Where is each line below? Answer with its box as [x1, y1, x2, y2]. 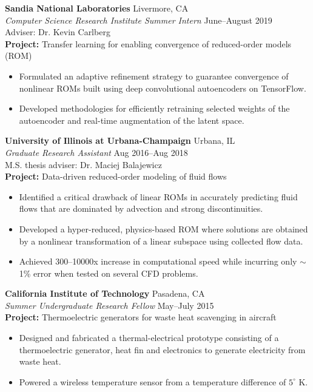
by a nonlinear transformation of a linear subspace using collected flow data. [19, 234, 303, 247]
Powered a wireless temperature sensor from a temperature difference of [19, 375, 286, 388]
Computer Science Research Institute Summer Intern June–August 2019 [5, 13, 272, 26]
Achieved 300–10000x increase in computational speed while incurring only [19, 255, 297, 268]
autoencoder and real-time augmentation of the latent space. [19, 113, 244, 126]
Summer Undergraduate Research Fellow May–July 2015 [5, 299, 214, 311]
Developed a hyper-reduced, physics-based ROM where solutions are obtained [19, 222, 308, 235]
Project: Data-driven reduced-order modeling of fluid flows [5, 170, 227, 183]
